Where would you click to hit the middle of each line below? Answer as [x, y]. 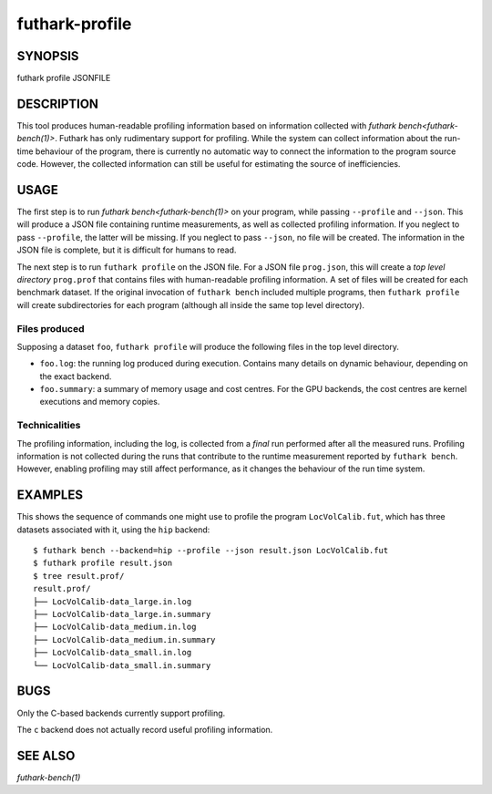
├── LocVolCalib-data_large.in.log [113, 601]
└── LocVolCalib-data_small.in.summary [122, 665]
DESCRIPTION [58, 103]
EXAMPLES [50, 495]
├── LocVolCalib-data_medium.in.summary [124, 639]
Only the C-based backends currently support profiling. [121, 713]
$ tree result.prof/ [79, 576]
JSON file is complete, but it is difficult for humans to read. [127, 250]
